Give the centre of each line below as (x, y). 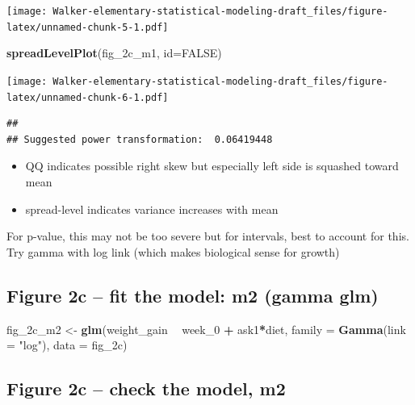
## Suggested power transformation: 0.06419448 (140, 139)
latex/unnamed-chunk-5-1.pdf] (88, 27)
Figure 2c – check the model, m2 (146, 388)
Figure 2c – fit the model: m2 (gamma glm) (193, 295)
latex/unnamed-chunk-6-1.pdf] (88, 97)
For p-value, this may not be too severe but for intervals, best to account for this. (208, 236)
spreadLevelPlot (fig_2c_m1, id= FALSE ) (114, 53)
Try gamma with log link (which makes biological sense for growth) (173, 251)
